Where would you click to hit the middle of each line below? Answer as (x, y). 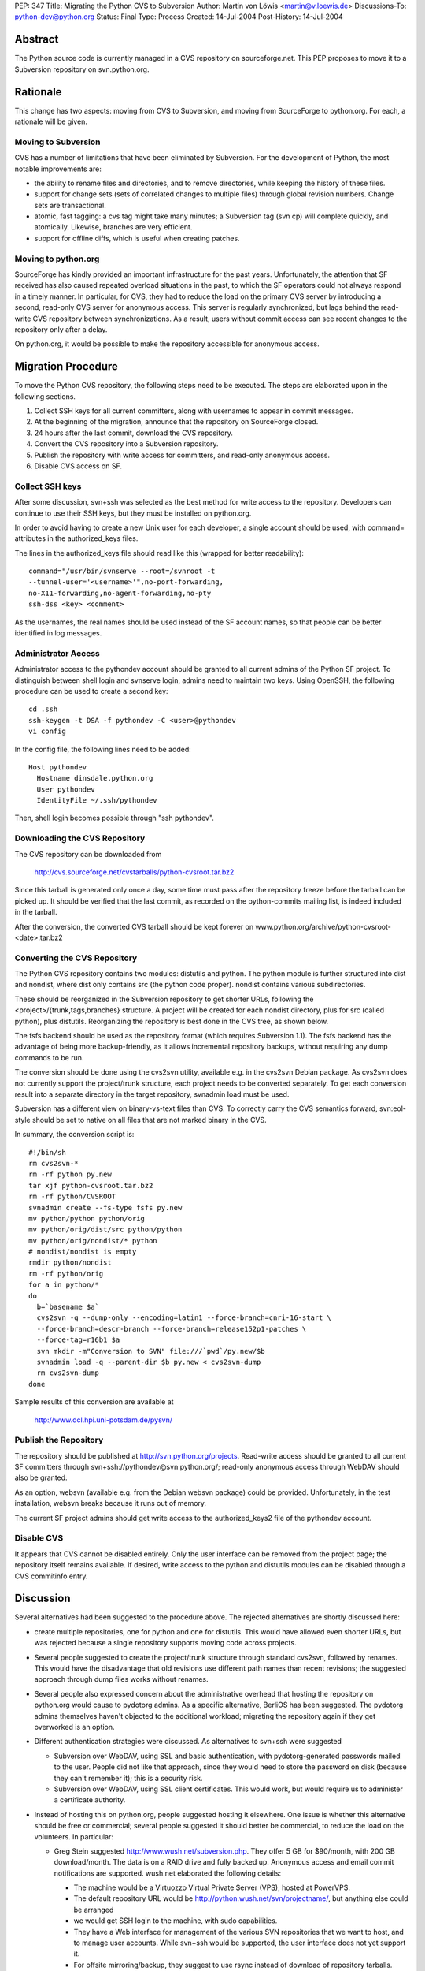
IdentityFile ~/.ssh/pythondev (97, 801)
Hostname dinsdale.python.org (95, 778)
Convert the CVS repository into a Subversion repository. (127, 444)
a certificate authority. (90, 1800)
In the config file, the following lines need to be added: (103, 749)
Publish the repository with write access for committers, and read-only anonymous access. (182, 455)
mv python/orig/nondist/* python (93, 1241)
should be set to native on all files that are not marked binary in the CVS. (149, 1120)
